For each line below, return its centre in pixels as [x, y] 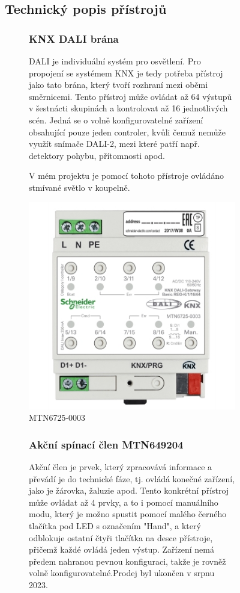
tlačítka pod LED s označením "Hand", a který [115, 525]
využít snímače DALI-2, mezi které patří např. [114, 144]
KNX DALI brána [74, 38]
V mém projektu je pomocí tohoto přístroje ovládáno [126, 175]
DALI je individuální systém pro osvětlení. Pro [115, 61]
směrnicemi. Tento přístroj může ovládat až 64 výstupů [130, 96]
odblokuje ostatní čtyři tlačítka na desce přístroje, [121, 537]
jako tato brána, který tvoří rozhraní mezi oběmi [118, 85]
